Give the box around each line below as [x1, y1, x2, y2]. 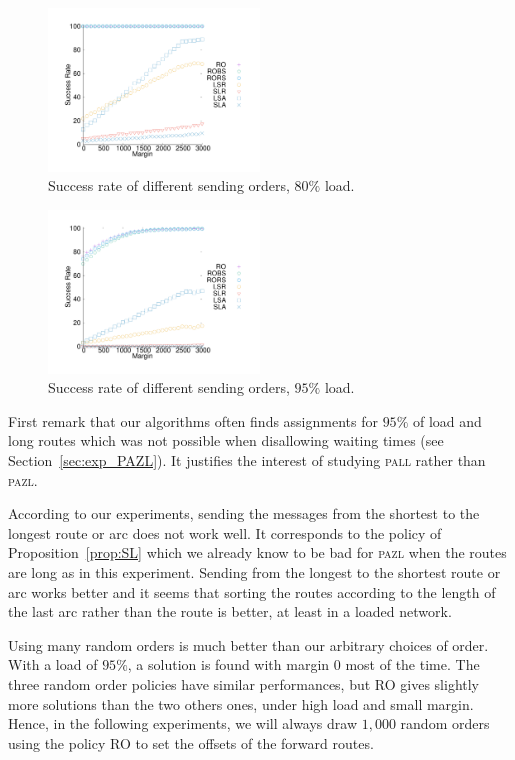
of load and [412, 410, 482, 431]
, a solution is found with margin [127, 654, 330, 675]
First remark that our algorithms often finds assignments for [8, 410, 378, 431]
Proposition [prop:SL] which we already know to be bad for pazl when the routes [8, 542, 507, 563]
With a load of [8, 654, 98, 675]
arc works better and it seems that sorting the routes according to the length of [8, 581, 496, 602]
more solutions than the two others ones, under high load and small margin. [8, 693, 474, 714]
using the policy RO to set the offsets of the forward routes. [8, 732, 374, 753]
